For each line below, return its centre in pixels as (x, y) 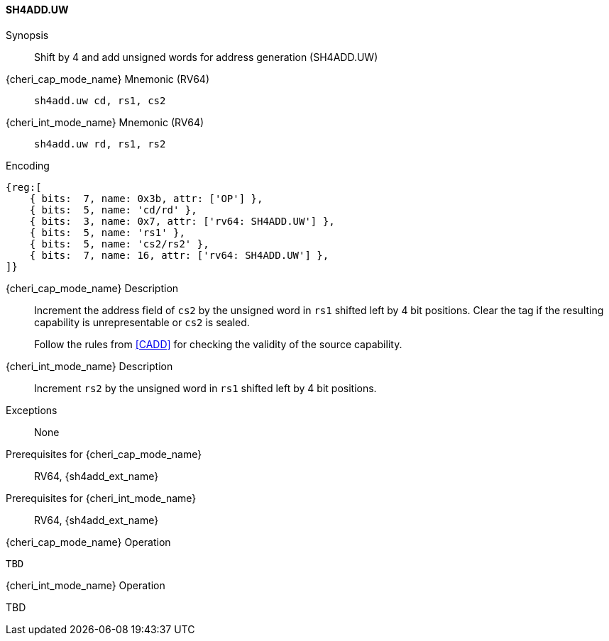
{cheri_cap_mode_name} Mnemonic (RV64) (108, 79)
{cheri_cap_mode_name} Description (92, 288)
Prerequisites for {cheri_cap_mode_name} (104, 454)
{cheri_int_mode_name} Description (89, 366)
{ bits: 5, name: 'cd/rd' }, (113, 210)
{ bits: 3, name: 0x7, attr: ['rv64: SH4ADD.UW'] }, (182, 221)
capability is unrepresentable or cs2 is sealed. (142, 322)
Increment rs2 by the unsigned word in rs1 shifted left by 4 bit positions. (205, 388)
